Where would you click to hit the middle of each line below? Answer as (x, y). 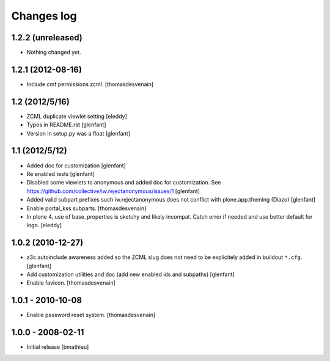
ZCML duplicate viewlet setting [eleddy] (77, 116)
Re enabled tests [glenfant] (61, 173)
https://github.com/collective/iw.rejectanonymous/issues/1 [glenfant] (113, 191)
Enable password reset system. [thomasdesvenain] (91, 315)
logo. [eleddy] (44, 225)
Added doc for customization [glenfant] (76, 166)
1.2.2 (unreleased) (47, 38)
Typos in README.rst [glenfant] (66, 125)
